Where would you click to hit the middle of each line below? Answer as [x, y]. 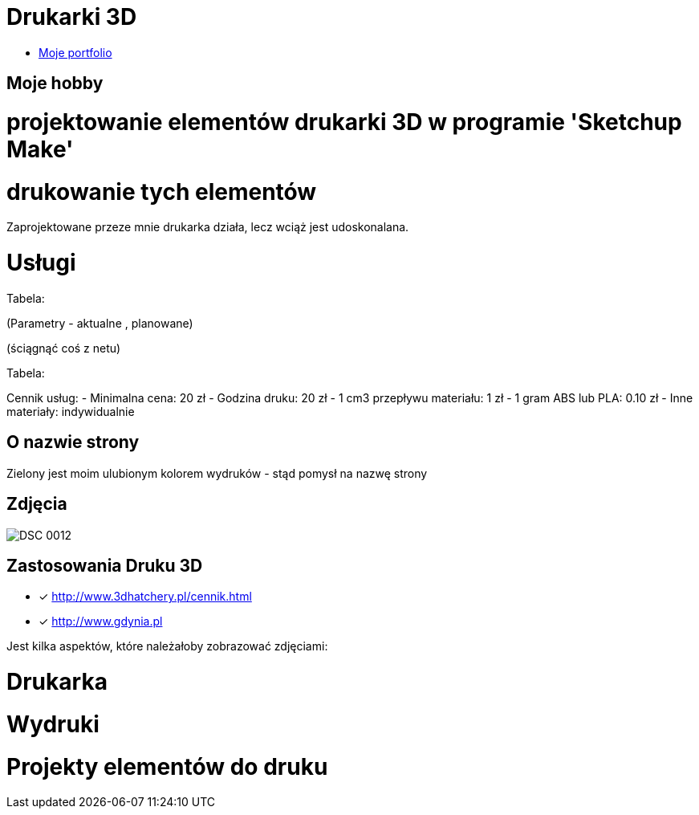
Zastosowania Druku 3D [105, 566]
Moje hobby [55, 84]
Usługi [41, 263]
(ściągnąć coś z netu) [64, 348]
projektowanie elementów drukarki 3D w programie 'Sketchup [344, 122]
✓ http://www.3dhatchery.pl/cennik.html [145, 597]
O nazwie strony [73, 442]
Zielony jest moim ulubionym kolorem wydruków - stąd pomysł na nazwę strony [217, 473]
